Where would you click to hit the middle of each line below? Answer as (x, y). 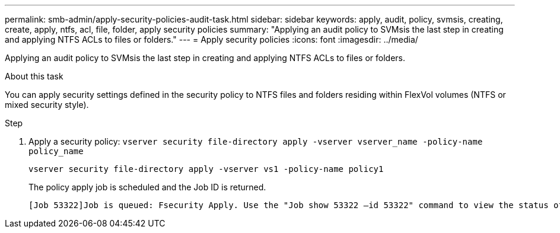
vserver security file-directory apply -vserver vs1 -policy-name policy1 (206, 169)
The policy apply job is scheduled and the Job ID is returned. (147, 187)
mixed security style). (47, 105)
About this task (34, 76)
